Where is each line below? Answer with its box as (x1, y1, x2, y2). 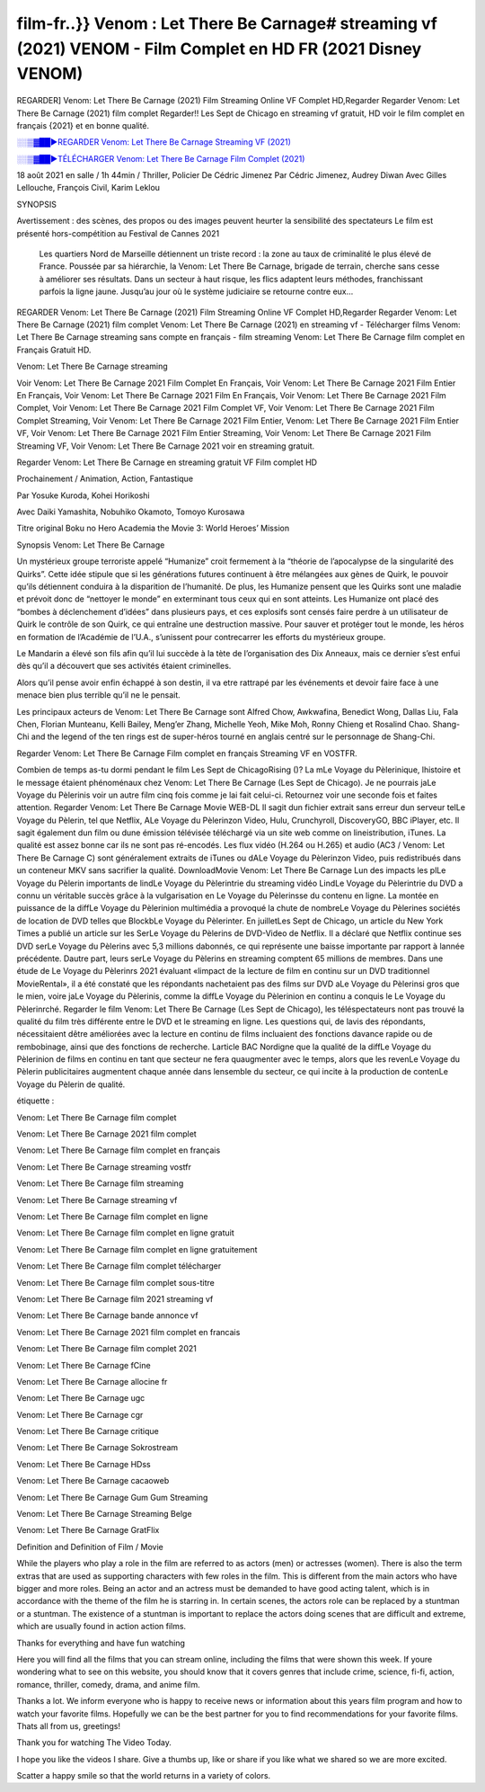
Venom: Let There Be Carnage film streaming (16, 1178, 184, 1189)
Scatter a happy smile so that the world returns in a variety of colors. (16, 1770, 271, 1781)
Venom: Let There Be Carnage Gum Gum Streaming (16, 1492, 208, 1502)
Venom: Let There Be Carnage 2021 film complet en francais (16, 1326, 241, 1337)
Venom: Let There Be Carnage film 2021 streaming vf (16, 1293, 214, 1304)
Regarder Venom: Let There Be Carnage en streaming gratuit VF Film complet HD (16, 457, 318, 468)
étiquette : (16, 1095, 55, 1106)
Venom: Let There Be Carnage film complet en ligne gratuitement (16, 1244, 258, 1254)
